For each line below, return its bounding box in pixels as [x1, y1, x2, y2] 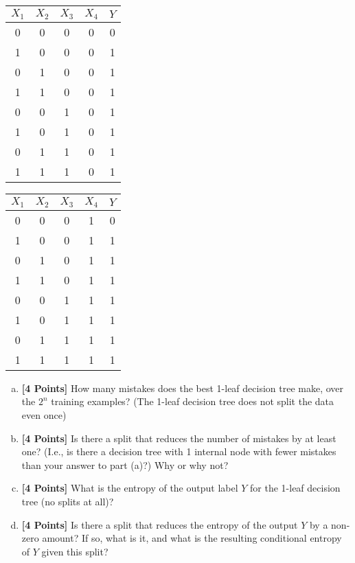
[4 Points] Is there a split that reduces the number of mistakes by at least [21, 430, 336, 445]
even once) [21, 408, 67, 422]
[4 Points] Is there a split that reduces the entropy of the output [21, 517, 298, 531]
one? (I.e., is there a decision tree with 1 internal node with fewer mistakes [21, 444, 336, 459]
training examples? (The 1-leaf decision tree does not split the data [51, 394, 334, 409]
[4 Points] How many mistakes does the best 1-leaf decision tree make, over [21, 380, 344, 395]
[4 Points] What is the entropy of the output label [21, 481, 238, 495]
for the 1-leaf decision [250, 481, 341, 495]
